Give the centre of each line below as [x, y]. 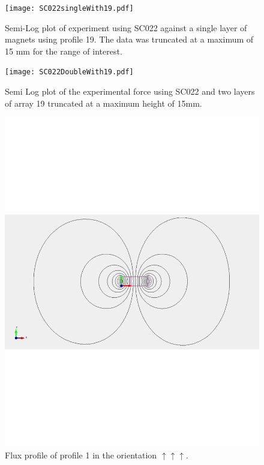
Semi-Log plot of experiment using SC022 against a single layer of [126, 27]
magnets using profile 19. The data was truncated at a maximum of [129, 39]
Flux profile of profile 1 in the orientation [81, 455]
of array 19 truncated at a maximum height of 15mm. [103, 103]
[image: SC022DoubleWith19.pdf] [69, 72]
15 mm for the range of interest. [64, 51]
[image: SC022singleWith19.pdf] [69, 8]
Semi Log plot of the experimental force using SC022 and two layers [130, 91]
